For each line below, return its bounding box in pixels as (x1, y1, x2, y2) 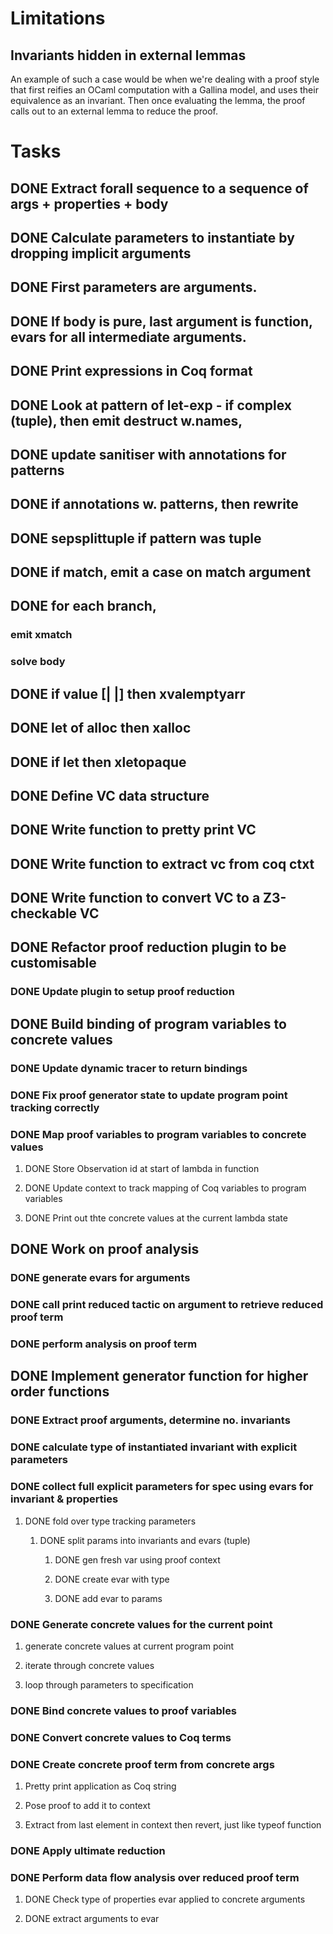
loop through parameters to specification (24, 1678, 194, 1691)
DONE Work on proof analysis (10, 1241, 200, 1258)
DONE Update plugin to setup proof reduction (10, 985, 235, 999)
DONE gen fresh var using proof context (54, 1553, 221, 1566)
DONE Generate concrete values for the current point (10, 1617, 273, 1631)
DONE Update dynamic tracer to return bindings (10, 1061, 248, 1075)
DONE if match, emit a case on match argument (10, 564, 312, 581)
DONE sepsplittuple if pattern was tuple (10, 530, 262, 547)
